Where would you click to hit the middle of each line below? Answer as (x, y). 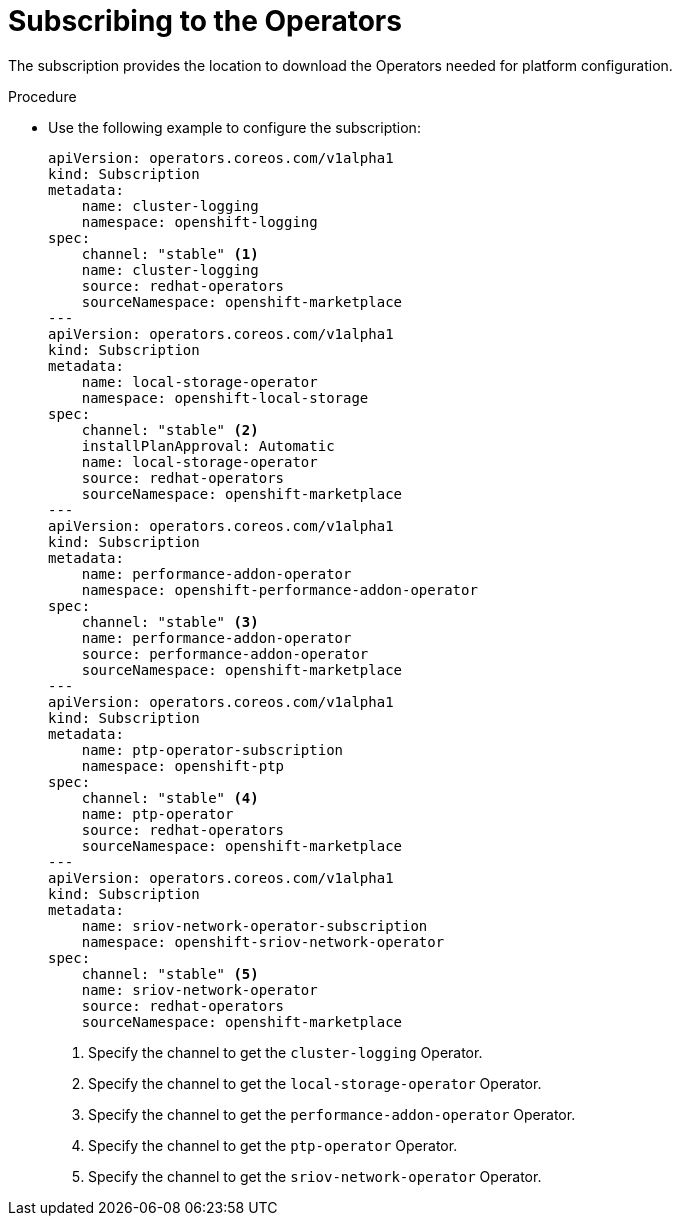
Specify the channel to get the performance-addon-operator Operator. (332, 1114)
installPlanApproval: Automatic (208, 445)
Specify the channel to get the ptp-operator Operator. (273, 1145)
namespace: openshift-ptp (183, 765)
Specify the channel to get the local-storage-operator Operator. (315, 1083)
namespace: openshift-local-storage (225, 397)
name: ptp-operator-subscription (212, 749)
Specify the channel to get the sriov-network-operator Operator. (315, 1176)
